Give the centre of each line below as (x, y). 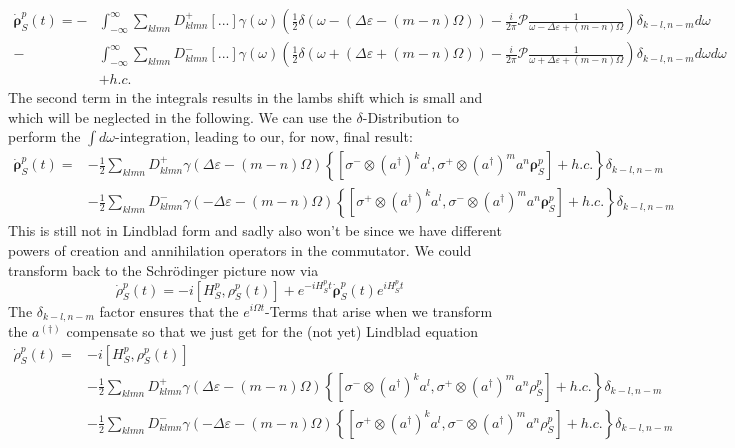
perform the (44, 136)
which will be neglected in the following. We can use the (180, 116)
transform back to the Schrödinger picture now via (163, 269)
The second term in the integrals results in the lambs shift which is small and (245, 97)
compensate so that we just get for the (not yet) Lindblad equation (272, 331)
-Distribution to (411, 116)
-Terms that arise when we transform (379, 310)
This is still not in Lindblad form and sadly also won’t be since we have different (255, 230)
